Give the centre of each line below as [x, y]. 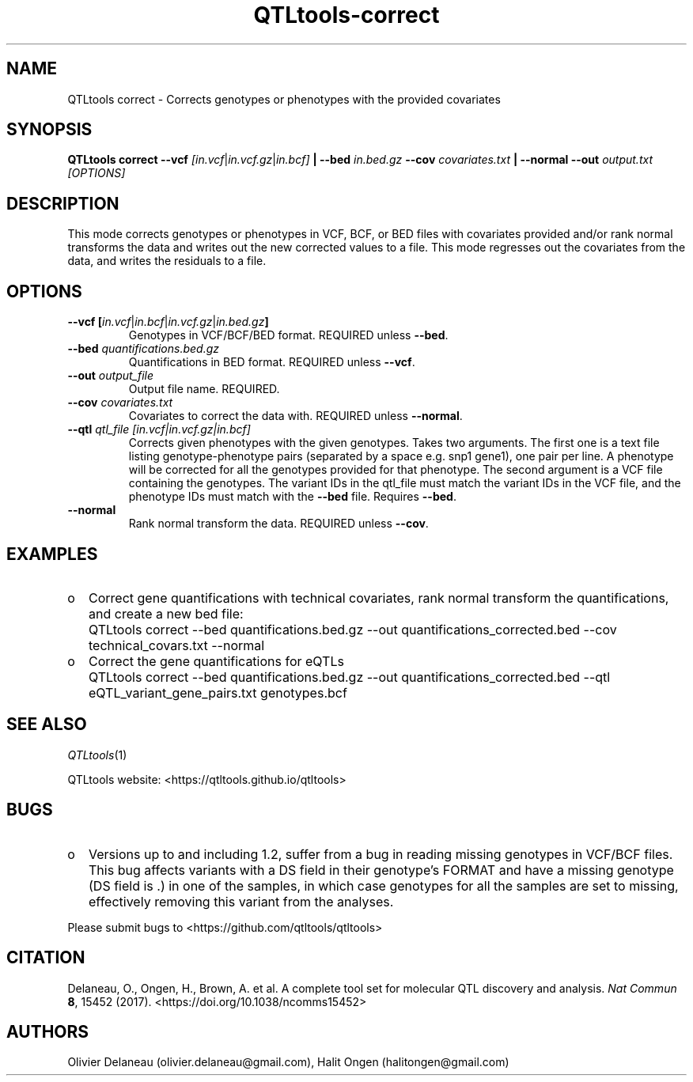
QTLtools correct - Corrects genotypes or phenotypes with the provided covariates [284, 99]
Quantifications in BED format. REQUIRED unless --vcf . [272, 362]
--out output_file [111, 376]
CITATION [46, 958]
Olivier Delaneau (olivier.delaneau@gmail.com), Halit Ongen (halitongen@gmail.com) [288, 1062]
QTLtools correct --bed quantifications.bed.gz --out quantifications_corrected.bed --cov [353, 629]
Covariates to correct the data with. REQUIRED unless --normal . [295, 416]
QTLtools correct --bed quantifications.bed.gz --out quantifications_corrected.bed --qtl [350, 677]
